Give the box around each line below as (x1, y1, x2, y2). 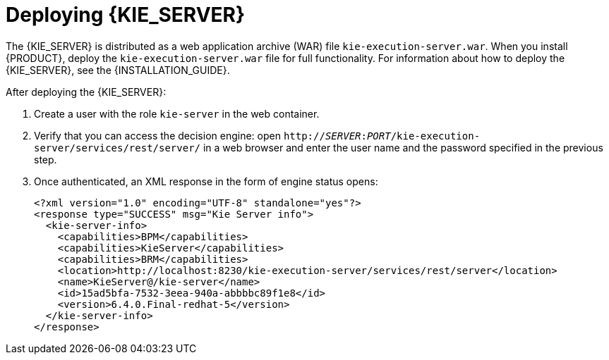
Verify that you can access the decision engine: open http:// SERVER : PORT (34, 129, 391, 142)
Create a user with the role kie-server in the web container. (34, 107, 320, 120)
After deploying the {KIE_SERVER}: (6, 85, 167, 98)
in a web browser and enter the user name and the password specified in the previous (203, 141, 603, 154)
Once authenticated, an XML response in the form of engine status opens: (34, 175, 378, 187)
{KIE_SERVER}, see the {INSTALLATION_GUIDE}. (6, 63, 230, 76)
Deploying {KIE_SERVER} (6, 3, 246, 27)
